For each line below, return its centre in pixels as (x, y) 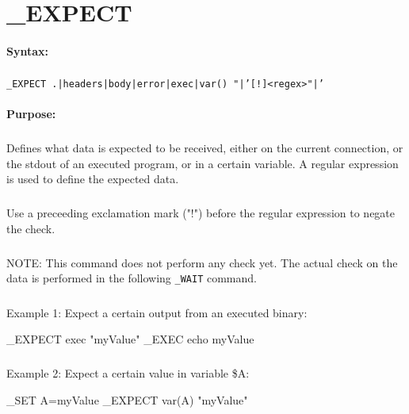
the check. (31, 228)
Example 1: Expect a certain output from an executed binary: (157, 312)
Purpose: (31, 114)
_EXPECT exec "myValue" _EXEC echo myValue (130, 339)
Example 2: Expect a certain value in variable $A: (128, 373)
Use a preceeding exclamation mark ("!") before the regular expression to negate (201, 213)
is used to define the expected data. (93, 179)
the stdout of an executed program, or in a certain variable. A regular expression (203, 163)
